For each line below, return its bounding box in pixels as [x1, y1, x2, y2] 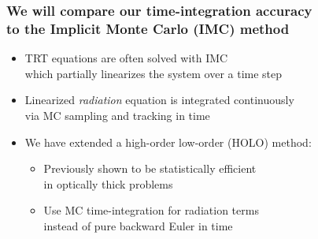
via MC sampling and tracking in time [24, 106, 210, 123]
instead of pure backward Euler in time [43, 217, 233, 233]
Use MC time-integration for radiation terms [43, 202, 259, 218]
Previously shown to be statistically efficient [43, 160, 257, 177]
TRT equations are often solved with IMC [24, 50, 228, 66]
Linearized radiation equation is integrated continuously [24, 91, 294, 108]
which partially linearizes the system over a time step [24, 65, 283, 81]
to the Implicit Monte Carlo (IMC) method [6, 18, 290, 38]
